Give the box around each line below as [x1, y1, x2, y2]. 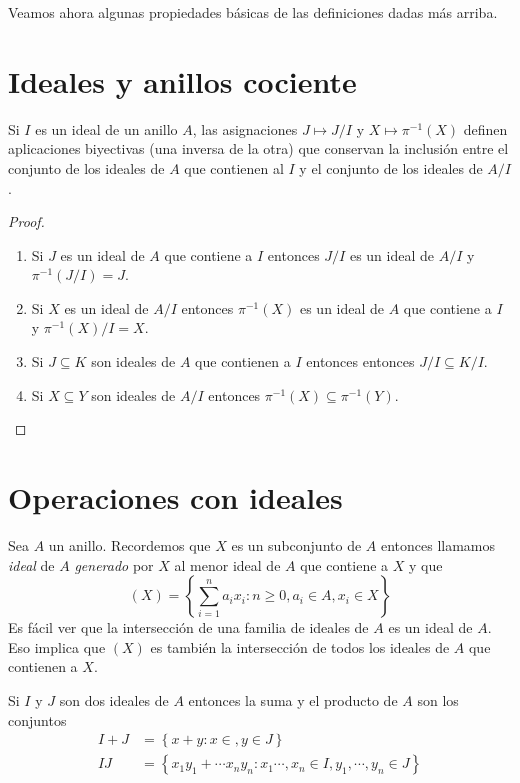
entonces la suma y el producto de [188, 689, 398, 710]
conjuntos [8, 709, 67, 730]
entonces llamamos [380, 534, 496, 555]
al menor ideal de [174, 554, 281, 575]
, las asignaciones [192, 118, 298, 139]
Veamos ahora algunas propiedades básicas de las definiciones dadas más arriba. [8, 2, 498, 22]
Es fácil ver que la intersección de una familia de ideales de [8, 617, 369, 638]
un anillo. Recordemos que [48, 534, 211, 555]
